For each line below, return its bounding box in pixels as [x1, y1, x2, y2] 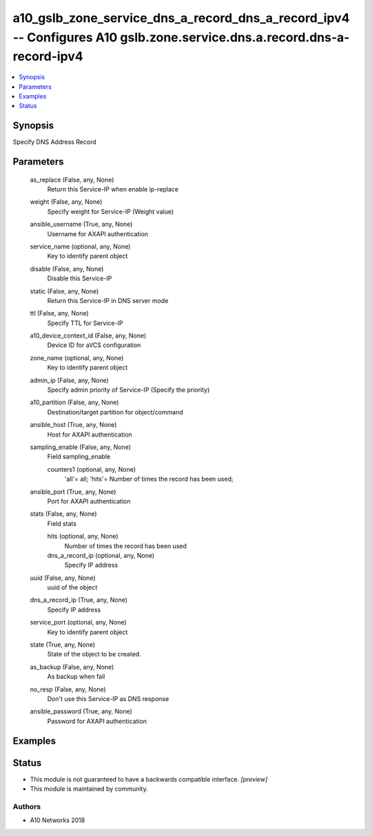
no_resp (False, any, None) [30, 685, 106, 693]
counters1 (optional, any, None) [47, 465, 136, 473]
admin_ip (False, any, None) [30, 376, 110, 384]
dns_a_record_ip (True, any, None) [30, 596, 127, 604]
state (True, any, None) [30, 640, 96, 649]
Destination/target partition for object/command [47, 408, 183, 416]
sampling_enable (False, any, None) [30, 443, 131, 451]
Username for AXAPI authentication [47, 229, 148, 238]
